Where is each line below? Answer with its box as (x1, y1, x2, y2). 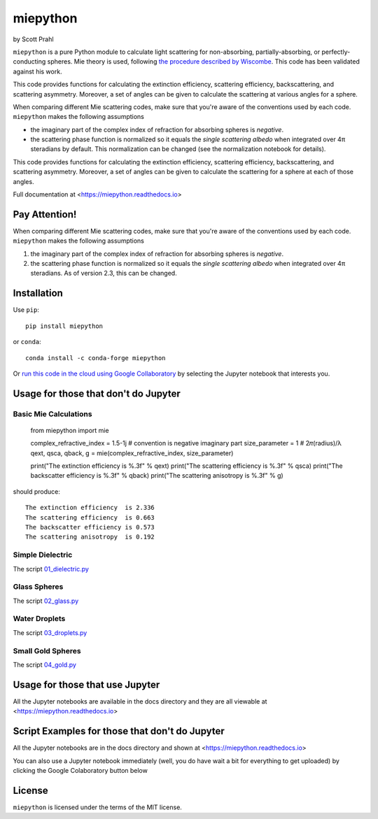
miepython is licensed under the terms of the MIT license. (13, 803, 182, 811)
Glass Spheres (13, 582, 64, 592)
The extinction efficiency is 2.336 (25, 504, 155, 512)
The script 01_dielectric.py (13, 564, 89, 573)
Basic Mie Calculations (13, 409, 92, 419)
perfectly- (321, 48, 351, 56)
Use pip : (13, 306, 40, 314)
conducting (13, 57, 46, 66)
